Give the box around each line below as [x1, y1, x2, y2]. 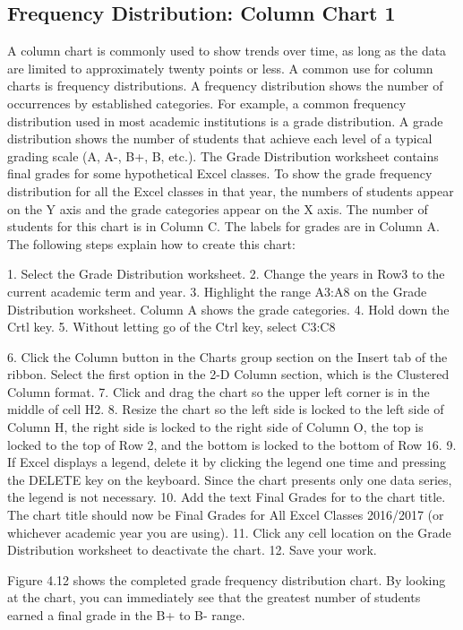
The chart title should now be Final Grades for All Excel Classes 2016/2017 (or [7, 505, 444, 524]
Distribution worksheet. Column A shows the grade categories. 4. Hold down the [7, 299, 450, 318]
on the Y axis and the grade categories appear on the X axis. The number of [7, 199, 428, 218]
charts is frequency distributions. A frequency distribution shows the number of [7, 76, 443, 95]
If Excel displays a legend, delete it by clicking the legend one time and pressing [7, 453, 447, 471]
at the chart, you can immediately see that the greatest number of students [7, 588, 421, 607]
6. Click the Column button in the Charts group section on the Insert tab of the [7, 347, 448, 366]
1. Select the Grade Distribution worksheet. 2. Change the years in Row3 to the [7, 264, 445, 283]
